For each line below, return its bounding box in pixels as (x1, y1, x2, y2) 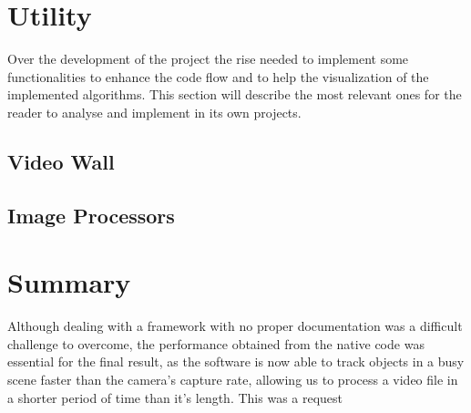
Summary (7, 263, 131, 301)
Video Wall (7, 147, 115, 175)
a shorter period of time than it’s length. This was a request (7, 387, 343, 407)
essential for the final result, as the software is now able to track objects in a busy (7, 352, 465, 371)
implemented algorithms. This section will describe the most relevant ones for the (7, 85, 462, 104)
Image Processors (7, 201, 175, 229)
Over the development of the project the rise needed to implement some (7, 49, 409, 68)
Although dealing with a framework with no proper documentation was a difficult (7, 316, 463, 336)
